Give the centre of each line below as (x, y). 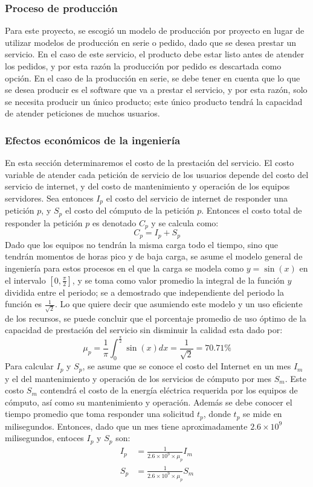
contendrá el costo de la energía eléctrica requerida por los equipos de (169, 390)
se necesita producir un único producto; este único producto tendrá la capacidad (154, 101)
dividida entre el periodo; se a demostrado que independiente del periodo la (144, 292)
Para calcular (29, 366)
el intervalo (25, 280)
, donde (217, 414)
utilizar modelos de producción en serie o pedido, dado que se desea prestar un (151, 42)
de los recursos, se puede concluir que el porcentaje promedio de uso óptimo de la (156, 318)
